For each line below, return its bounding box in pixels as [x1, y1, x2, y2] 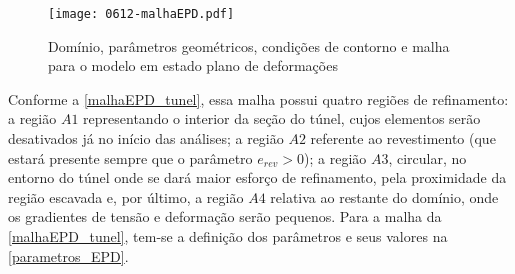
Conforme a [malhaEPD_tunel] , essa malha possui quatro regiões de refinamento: [8, 88, 509, 109]
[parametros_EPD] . [8, 245, 129, 266]
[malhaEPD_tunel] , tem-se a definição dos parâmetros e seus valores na [8, 226, 448, 246]
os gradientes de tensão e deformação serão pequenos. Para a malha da [8, 206, 442, 227]
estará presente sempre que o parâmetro [8, 147, 253, 168]
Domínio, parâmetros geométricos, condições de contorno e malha [48, 35, 450, 56]
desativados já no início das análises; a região [8, 128, 284, 149]
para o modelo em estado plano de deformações [48, 55, 338, 76]
